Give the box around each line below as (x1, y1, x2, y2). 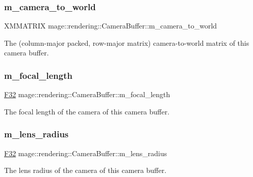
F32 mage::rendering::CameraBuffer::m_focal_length (4, 89, 170, 100)
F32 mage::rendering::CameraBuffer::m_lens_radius (4, 147, 167, 158)
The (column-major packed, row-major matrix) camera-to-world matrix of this (4, 37, 249, 48)
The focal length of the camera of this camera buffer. (4, 106, 170, 116)
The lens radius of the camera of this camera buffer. (4, 165, 167, 175)
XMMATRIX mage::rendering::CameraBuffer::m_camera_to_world (4, 20, 217, 31)
